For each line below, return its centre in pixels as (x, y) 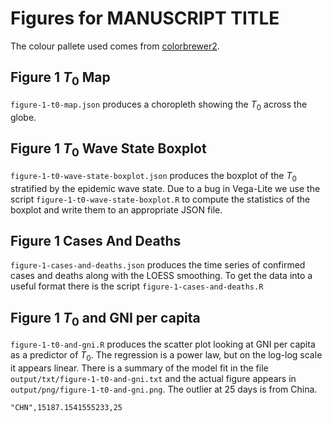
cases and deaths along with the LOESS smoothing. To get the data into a (161, 276)
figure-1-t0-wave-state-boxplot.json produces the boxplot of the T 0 (153, 176)
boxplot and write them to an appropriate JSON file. (116, 209)
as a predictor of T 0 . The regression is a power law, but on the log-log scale (166, 356)
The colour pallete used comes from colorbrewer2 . (115, 46)
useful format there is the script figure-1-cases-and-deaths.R (137, 286)
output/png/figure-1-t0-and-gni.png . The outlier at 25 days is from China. (164, 389)
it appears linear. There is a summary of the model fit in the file (139, 368)
